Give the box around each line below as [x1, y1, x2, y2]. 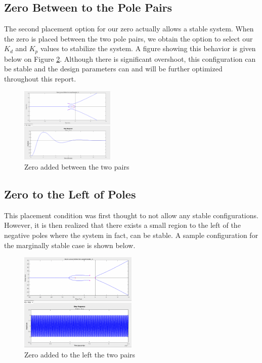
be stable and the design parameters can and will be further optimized [4, 63, 223, 74]
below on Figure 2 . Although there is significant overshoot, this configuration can [4, 53, 256, 64]
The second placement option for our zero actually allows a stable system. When [4, 23, 254, 34]
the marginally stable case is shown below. [4, 239, 136, 250]
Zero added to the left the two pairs [24, 349, 136, 360]
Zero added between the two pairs [24, 162, 129, 172]
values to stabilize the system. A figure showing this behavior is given [40, 43, 256, 54]
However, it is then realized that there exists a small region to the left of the [4, 220, 241, 230]
